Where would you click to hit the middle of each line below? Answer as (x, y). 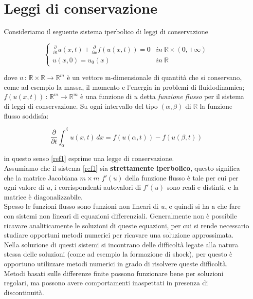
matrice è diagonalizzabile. (43, 196)
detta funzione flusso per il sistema (192, 96)
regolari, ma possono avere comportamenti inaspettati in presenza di (106, 283)
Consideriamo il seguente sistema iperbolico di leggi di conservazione (106, 31)
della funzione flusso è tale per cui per (182, 177)
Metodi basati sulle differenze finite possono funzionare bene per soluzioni (114, 273)
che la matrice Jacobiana (41, 177)
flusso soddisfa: (26, 115)
